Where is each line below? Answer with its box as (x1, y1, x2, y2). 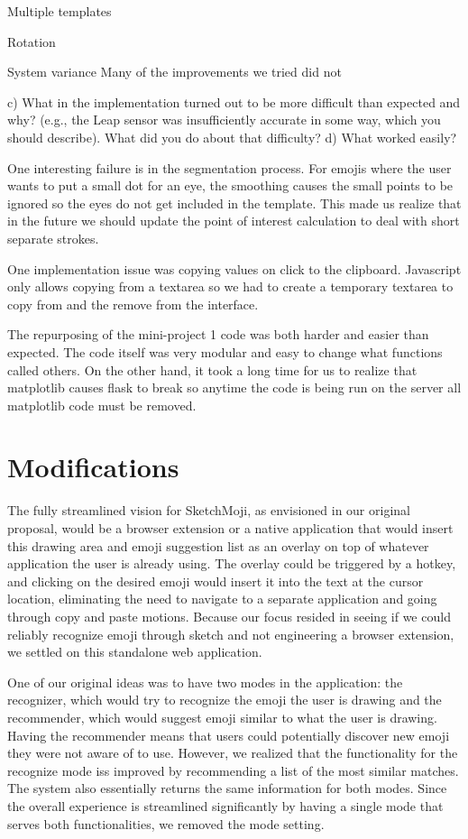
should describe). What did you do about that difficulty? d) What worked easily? (7, 127, 457, 146)
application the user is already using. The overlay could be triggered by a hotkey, (7, 554, 456, 573)
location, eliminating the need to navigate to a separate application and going (7, 589, 437, 608)
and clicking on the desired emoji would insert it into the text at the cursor (7, 571, 424, 590)
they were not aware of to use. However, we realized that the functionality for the (7, 743, 458, 762)
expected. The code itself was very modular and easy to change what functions (7, 342, 443, 361)
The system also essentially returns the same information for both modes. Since (7, 779, 447, 798)
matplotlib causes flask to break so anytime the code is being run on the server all (7, 378, 462, 397)
